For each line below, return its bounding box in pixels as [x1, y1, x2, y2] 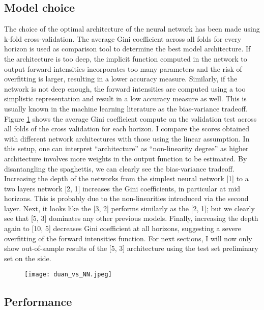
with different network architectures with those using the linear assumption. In [4, 133, 250, 144]
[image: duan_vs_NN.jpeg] [24, 271, 112, 278]
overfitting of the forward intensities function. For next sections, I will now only [4, 233, 252, 243]
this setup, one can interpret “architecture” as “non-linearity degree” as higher [4, 143, 249, 154]
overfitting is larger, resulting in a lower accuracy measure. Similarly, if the [4, 73, 238, 84]
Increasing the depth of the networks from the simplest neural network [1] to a [4, 173, 249, 184]
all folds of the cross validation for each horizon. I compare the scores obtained [4, 123, 250, 134]
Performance [4, 293, 72, 309]
